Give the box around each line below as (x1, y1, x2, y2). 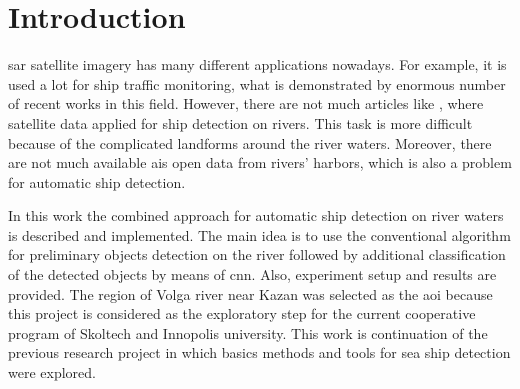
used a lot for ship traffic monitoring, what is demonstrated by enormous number (8, 73, 506, 94)
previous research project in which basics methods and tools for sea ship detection (8, 342, 511, 363)
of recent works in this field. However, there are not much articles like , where (8, 93, 484, 114)
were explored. (8, 362, 96, 383)
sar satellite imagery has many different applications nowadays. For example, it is (8, 54, 507, 75)
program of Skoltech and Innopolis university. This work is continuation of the (8, 322, 488, 343)
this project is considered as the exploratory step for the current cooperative (8, 303, 476, 324)
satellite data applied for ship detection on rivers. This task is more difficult (8, 112, 473, 133)
